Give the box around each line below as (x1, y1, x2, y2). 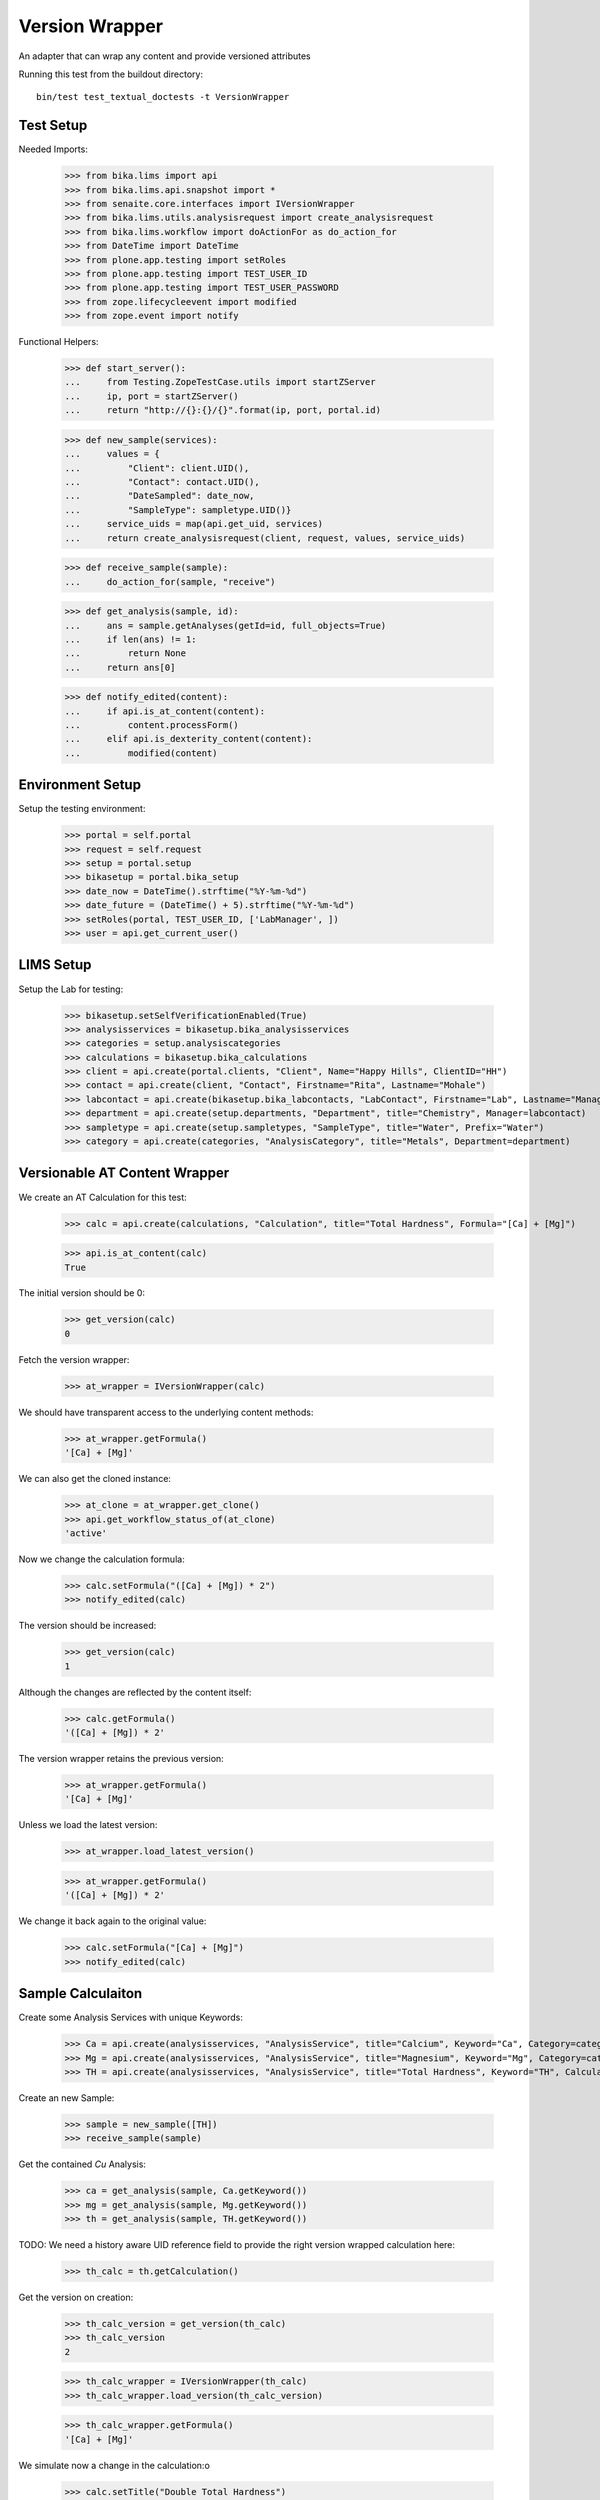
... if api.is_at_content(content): (64, 705, 265, 717)
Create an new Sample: (18, 2091, 115, 2104)
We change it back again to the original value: (18, 1915, 207, 1927)
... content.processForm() (64, 720, 239, 731)
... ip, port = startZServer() (64, 390, 239, 402)
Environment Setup (18, 776, 142, 794)
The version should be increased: (18, 1620, 157, 1632)
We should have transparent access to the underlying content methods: (18, 1406, 314, 1418)
